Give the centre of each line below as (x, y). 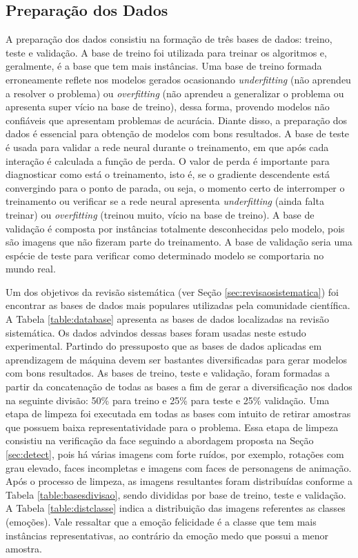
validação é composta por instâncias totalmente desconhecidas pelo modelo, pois (175, 228)
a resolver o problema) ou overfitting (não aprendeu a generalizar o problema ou (175, 93)
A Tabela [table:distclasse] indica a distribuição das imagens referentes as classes (176, 508)
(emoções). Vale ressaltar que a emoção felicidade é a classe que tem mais (161, 521)
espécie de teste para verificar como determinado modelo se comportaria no (165, 255)
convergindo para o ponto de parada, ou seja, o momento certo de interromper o (175, 187)
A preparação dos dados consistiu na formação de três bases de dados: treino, (169, 39)
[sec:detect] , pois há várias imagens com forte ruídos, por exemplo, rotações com (175, 454)
